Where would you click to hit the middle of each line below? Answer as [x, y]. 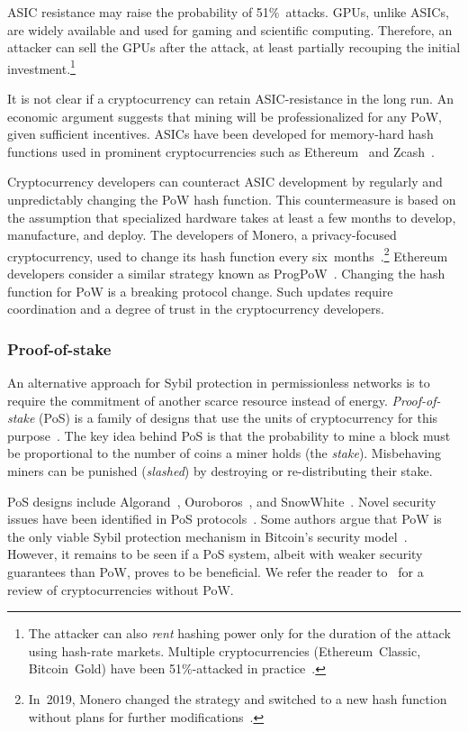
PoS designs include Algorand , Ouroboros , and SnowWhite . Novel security [222, 501]
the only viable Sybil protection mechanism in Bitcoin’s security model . [207, 536]
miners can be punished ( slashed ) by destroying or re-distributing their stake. [220, 471]
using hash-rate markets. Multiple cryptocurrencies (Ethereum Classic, [225, 650]
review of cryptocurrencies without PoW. [121, 589]
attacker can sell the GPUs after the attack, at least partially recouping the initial [234, 47]
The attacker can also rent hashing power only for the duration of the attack [239, 633]
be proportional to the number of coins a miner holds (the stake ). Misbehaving [224, 453]
